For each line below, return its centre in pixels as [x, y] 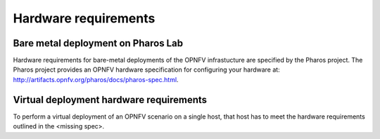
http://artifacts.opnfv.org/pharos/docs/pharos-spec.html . [96, 79]
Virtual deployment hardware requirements [110, 99]
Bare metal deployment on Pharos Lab [98, 43]
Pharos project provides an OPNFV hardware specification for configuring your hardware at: [147, 69]
